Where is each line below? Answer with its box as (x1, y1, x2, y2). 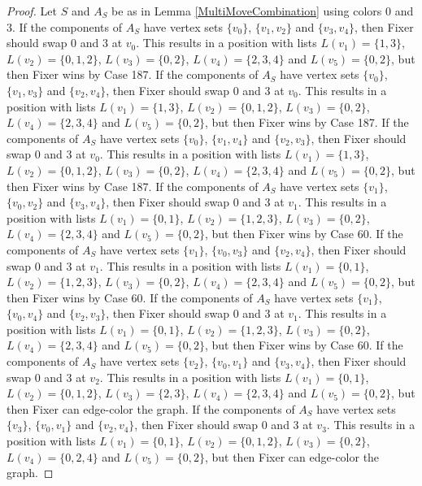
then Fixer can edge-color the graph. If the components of (7, 400, 295, 417)
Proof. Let (7, 2, 57, 19)
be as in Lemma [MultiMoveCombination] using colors (111, 2, 382, 19)
